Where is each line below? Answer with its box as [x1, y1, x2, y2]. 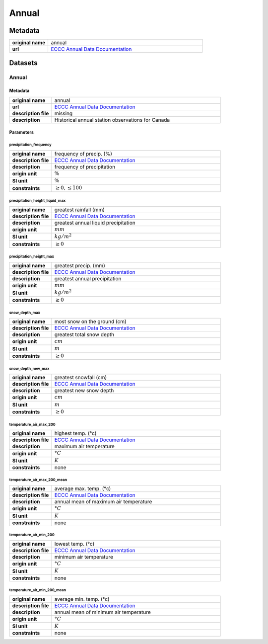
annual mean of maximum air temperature [54, 498, 152, 505]
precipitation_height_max [9, 254, 54, 259]
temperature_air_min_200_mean [9, 588, 67, 593]
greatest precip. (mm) [54, 262, 105, 269]
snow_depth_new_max [9, 366, 50, 371]
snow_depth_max [9, 310, 41, 315]
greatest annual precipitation [54, 275, 122, 282]
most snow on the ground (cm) [54, 318, 127, 325]
